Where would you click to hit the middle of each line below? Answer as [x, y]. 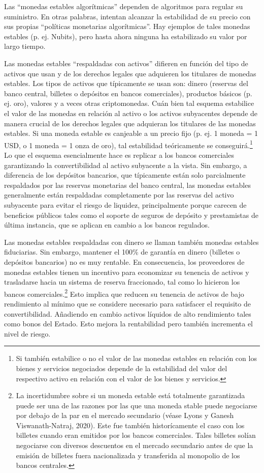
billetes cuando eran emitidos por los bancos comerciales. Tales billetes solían [136, 435]
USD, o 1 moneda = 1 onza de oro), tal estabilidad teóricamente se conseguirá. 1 [128, 144]
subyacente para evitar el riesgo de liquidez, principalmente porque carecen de [125, 204]
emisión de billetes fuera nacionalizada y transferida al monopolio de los [128, 455]
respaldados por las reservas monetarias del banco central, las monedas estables [127, 185]
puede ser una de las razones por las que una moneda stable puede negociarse [137, 405]
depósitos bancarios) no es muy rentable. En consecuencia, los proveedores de [124, 261]
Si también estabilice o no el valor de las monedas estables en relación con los [136, 358]
